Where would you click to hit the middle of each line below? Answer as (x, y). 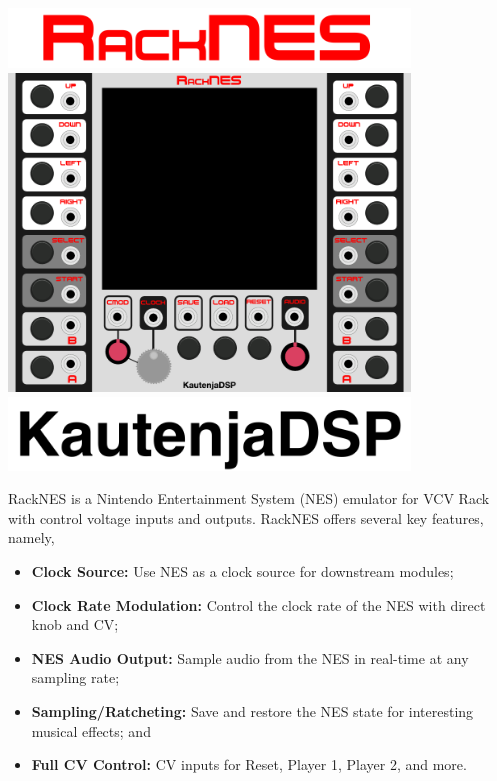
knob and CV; (75, 624)
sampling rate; (75, 677)
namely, (31, 537)
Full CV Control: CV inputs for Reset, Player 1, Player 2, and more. (249, 764)
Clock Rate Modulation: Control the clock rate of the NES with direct (258, 604)
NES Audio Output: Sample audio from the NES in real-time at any (250, 657)
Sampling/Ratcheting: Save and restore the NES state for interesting (252, 710)
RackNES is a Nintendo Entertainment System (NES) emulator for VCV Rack (249, 498)
